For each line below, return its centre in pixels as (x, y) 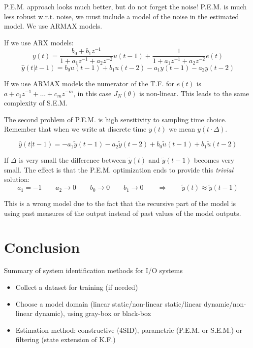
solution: (17, 179)
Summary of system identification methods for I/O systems (93, 270)
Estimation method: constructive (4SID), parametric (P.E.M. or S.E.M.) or (129, 330)
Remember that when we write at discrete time (75, 129)
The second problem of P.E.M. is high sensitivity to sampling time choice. (115, 119)
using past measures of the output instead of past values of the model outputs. (123, 213)
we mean (182, 129)
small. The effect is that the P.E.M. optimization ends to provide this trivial (119, 169)
